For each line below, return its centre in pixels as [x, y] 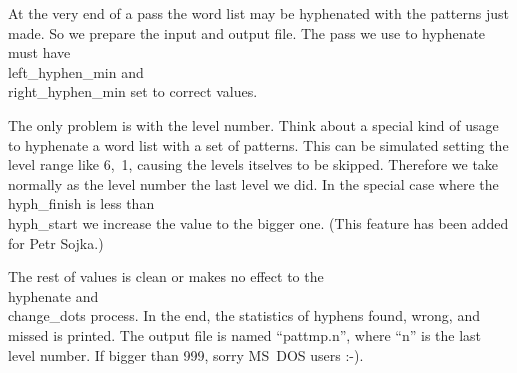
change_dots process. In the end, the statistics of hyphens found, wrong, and [244, 315]
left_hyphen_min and [76, 71]
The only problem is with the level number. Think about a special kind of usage [253, 124]
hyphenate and [53, 295]
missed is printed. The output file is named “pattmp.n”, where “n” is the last [245, 334]
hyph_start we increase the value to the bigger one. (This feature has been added [258, 222]
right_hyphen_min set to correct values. [133, 91]
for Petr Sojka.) [56, 242]
